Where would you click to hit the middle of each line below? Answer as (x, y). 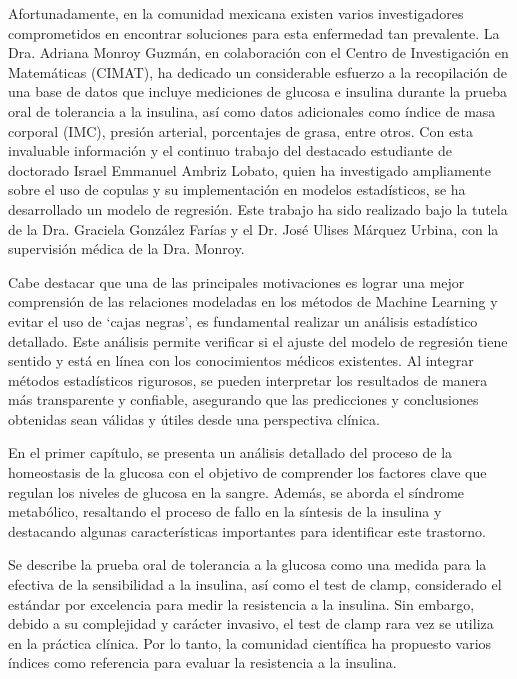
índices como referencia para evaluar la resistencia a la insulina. (202, 662)
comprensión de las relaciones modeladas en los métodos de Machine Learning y (253, 301)
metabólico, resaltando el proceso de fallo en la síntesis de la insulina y (225, 511)
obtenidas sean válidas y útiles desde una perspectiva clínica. (194, 418)
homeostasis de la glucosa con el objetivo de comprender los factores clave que (247, 472)
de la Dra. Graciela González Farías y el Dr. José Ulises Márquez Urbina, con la (253, 228)
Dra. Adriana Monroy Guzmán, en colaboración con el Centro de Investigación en (258, 52)
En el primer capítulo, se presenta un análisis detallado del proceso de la (230, 452)
